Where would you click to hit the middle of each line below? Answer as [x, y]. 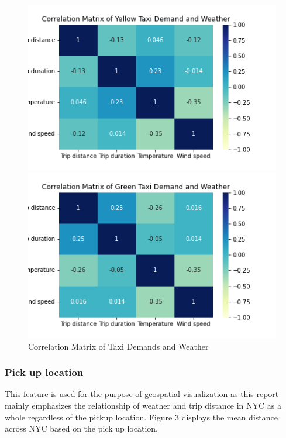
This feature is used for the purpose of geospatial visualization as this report [142, 394]
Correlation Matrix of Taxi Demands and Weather [118, 346]
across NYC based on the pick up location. [81, 428]
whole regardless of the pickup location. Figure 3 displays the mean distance [141, 417]
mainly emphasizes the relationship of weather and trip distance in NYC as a [143, 405]
